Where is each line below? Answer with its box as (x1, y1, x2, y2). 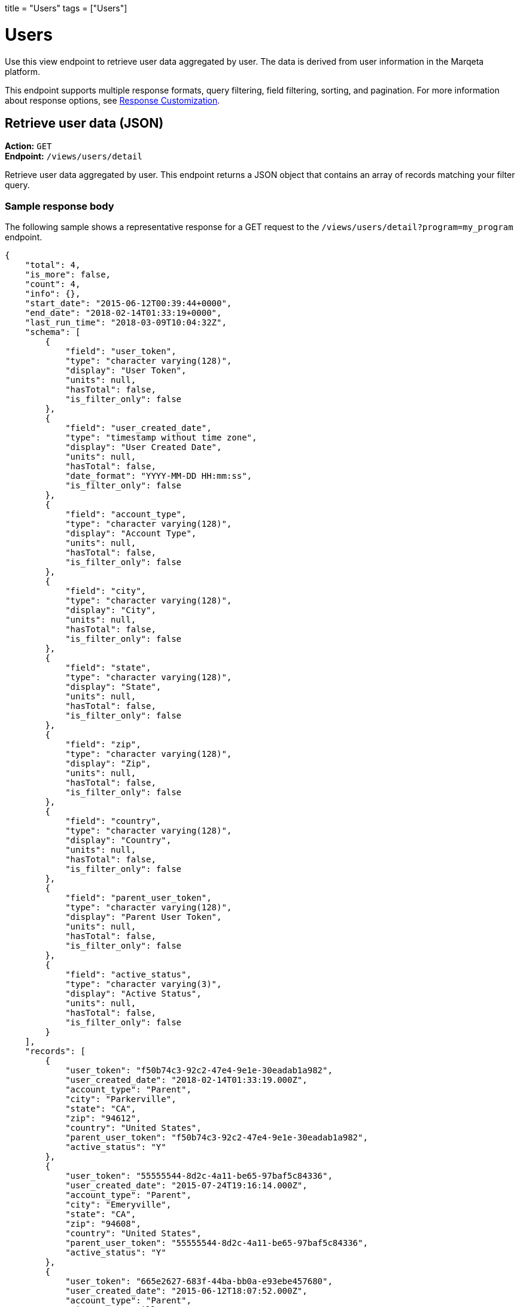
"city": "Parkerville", (65, 1094, 177, 1104)
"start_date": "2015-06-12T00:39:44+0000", (25, 298, 232, 309)
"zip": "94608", (65, 1219, 141, 1229)
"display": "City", (65, 605, 156, 615)
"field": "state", (65, 663, 151, 673)
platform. (5, 66, 41, 77)
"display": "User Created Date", (65, 442, 222, 452)
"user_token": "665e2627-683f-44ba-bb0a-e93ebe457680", (65, 1276, 333, 1287)
